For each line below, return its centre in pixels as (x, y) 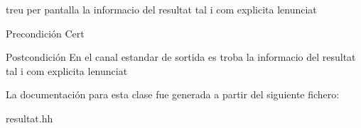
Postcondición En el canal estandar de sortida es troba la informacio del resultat (181, 57)
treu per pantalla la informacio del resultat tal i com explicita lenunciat (161, 9)
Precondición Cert (45, 33)
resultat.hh (29, 118)
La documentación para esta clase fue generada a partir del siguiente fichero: (173, 94)
